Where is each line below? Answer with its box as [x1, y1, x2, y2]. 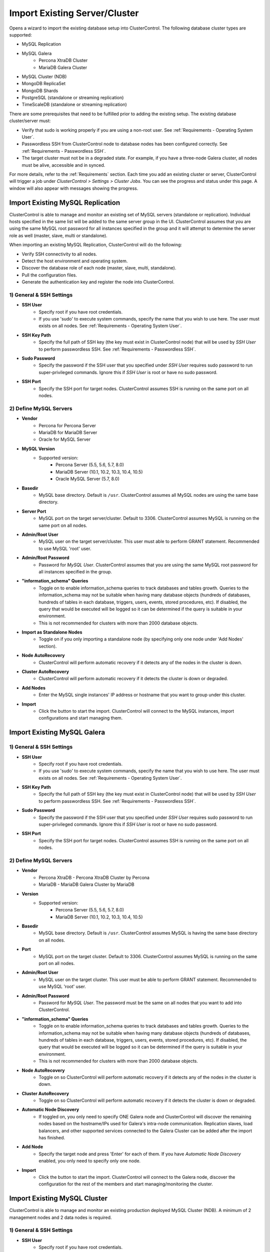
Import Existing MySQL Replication [9, 198, 120, 207]
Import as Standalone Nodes [21, 629, 82, 636]
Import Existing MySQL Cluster [9, 1194, 107, 1203]
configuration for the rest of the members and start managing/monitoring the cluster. [38, 1181, 213, 1187]
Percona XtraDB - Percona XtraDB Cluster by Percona [38, 874, 150, 880]
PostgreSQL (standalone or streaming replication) [21, 95, 124, 101]
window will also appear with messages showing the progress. [9, 185, 138, 191]
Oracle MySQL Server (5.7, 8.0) [55, 476, 120, 482]
